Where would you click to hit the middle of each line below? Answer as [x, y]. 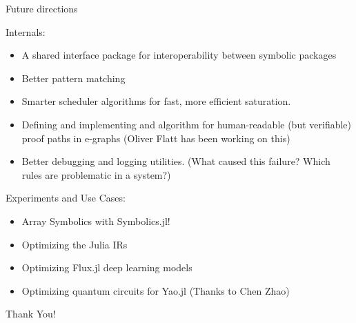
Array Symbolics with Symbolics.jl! [96, 221]
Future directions [42, 8]
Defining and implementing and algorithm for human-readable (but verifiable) [186, 124]
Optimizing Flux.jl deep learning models [107, 267]
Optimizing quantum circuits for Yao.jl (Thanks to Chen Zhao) [156, 290]
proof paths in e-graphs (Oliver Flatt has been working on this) [156, 138]
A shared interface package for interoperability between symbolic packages [179, 55]
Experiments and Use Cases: [66, 198]
